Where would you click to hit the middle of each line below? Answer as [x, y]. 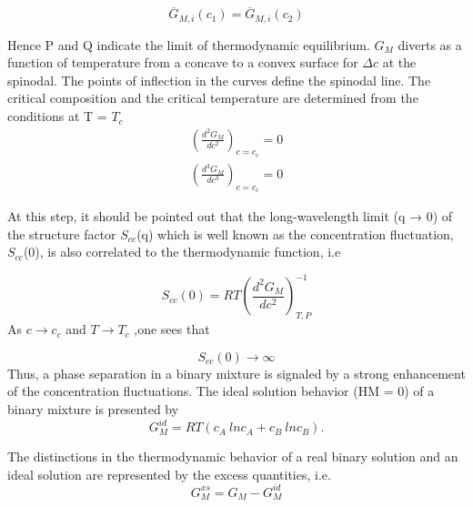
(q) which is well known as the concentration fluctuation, [295, 233]
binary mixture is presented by [93, 408]
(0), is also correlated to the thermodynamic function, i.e [182, 252]
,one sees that [172, 329]
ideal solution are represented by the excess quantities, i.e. [169, 474]
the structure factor [62, 233]
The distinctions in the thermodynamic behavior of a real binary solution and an [233, 456]
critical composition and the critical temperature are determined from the [213, 98]
